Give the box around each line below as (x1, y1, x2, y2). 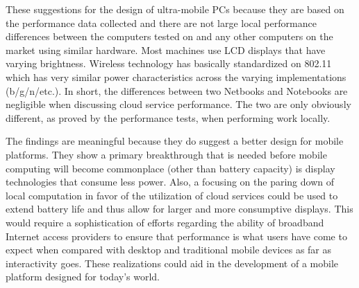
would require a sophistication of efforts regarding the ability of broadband (6, 215, 324, 229)
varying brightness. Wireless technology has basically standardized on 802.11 (6, 56, 332, 71)
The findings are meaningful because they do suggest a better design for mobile (6, 134, 344, 148)
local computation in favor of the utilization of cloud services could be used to (6, 188, 338, 202)
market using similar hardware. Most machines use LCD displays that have (6, 42, 326, 57)
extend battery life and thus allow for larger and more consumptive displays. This (6, 201, 353, 216)
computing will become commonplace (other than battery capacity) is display (6, 161, 335, 175)
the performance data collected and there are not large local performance (6, 15, 317, 30)
